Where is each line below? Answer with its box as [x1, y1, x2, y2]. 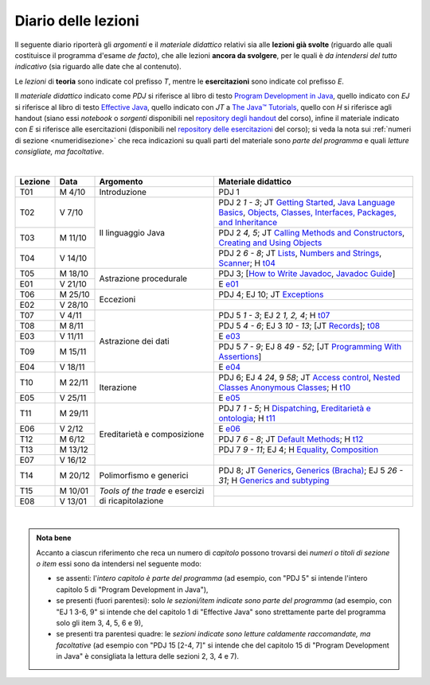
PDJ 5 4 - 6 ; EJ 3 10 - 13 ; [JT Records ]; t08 [218, 320, 381, 331]
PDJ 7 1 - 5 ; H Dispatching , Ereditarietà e [218, 403, 372, 414]
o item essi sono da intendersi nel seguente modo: [36, 559, 202, 569]
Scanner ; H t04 [218, 257, 276, 268]
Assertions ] [218, 351, 262, 362]
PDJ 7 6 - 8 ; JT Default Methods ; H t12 [218, 434, 364, 445]
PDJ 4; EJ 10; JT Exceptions [218, 289, 324, 300]
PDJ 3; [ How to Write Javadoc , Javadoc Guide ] [218, 267, 396, 278]
